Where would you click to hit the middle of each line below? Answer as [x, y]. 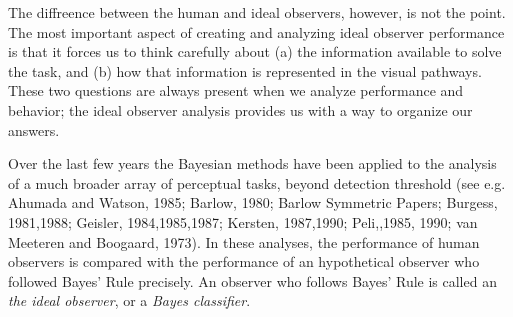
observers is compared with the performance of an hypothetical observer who [244, 261]
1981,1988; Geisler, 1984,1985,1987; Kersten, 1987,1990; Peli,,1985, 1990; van [243, 221]
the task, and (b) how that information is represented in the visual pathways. [245, 70]
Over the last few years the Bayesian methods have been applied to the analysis [252, 163]
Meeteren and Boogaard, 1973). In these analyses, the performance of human [244, 241]
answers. [34, 129]
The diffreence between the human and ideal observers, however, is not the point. [257, 12]
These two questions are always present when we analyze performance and [236, 90]
